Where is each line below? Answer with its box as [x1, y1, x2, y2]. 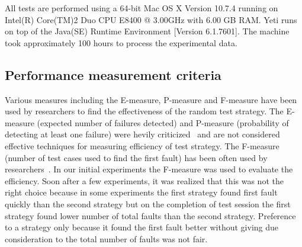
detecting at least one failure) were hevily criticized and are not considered [5, 128, 280, 140]
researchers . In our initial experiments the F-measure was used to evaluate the [5, 163, 293, 175]
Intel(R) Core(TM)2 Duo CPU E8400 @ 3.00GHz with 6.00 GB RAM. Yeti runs [5, 13, 297, 25]
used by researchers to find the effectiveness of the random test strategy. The [5, 105, 284, 117]
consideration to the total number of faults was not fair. [5, 232, 208, 245]
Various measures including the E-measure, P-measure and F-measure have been [5, 93, 297, 105]
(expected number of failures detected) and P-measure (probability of [37, 116, 289, 129]
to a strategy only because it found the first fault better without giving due [5, 221, 278, 233]
